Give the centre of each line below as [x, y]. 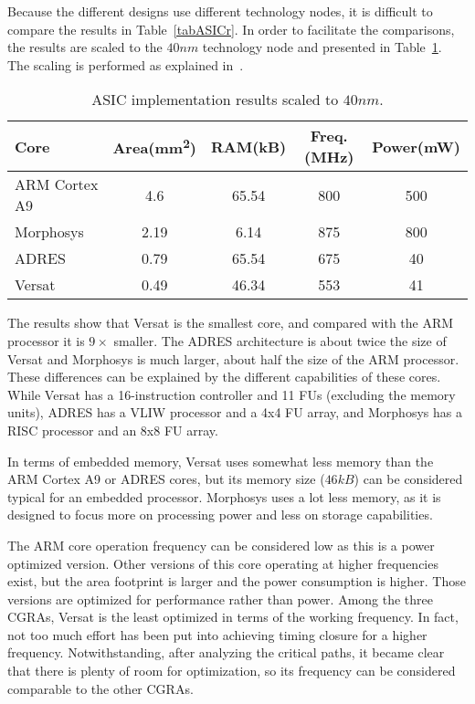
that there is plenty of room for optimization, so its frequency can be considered [232, 671]
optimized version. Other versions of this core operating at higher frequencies [223, 563]
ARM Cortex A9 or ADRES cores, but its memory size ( [166, 479]
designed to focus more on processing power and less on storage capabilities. [220, 515]
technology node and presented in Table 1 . [322, 47]
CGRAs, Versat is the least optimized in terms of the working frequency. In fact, [233, 617]
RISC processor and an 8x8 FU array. [113, 430]
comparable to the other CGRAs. [100, 688]
